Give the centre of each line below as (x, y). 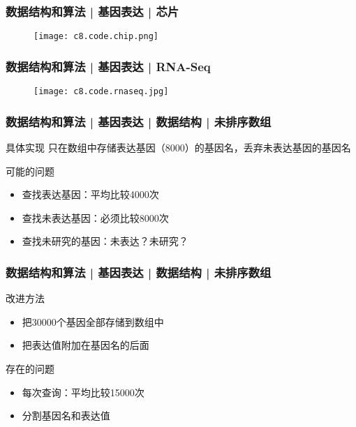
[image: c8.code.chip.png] (96, 37)
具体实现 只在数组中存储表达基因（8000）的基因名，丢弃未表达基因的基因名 (178, 147)
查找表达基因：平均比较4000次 (90, 194)
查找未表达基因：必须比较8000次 (95, 217)
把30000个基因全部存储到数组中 (93, 321)
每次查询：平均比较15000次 (83, 392)
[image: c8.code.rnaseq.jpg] (101, 92)
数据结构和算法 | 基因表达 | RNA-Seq (108, 66)
